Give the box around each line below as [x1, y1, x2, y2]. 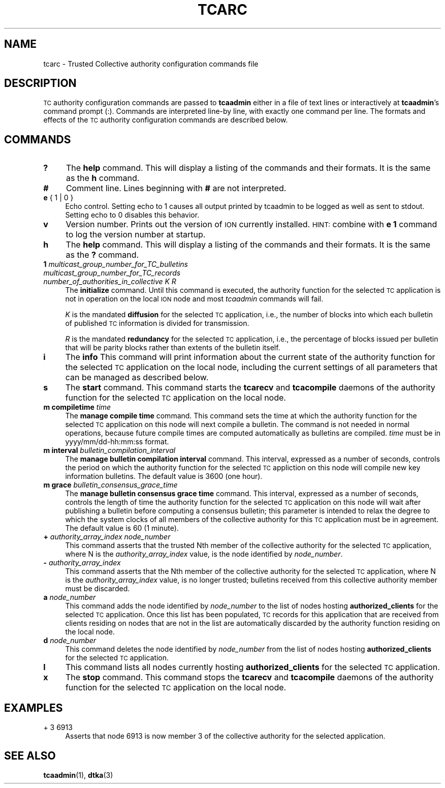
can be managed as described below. [65, 372, 209, 383]
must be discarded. [65, 584, 130, 593]
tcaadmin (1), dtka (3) [43, 770, 113, 779]
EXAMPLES [4, 701, 63, 714]
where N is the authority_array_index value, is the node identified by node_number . [65, 550, 343, 559]
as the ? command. [66, 250, 139, 260]
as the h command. [66, 173, 140, 184]
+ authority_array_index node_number [43, 532, 171, 541]
